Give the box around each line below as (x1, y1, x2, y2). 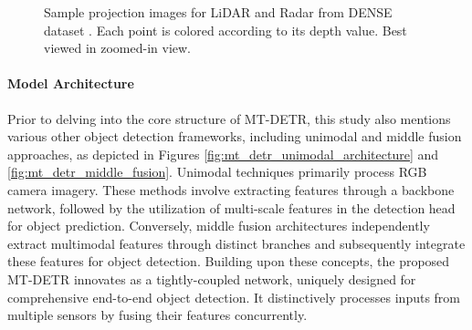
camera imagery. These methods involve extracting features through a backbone (7, 180, 455, 199)
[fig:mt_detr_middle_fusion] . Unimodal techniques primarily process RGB (7, 162, 427, 181)
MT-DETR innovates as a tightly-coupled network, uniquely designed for (7, 269, 416, 288)
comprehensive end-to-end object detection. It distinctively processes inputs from (7, 287, 461, 306)
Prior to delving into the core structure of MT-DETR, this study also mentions (7, 108, 451, 128)
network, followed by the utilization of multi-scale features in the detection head (7, 198, 456, 217)
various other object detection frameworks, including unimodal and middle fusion (7, 127, 462, 146)
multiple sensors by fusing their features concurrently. (7, 305, 308, 325)
